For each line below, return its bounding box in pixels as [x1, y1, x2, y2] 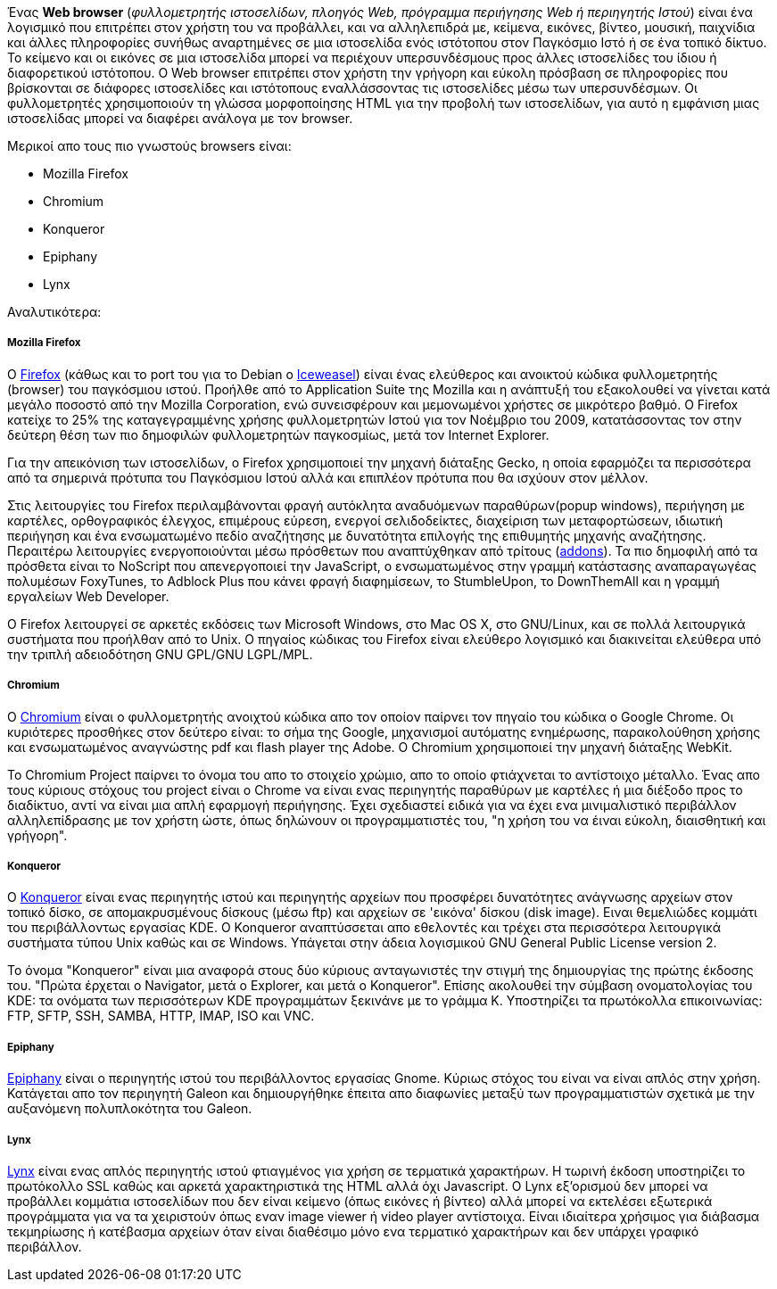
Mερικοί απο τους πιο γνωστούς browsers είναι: [7, 138, 292, 153]
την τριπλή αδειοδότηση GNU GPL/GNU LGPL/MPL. [7, 646, 313, 662]
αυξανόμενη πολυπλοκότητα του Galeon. [7, 1101, 252, 1117]
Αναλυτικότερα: [7, 304, 102, 319]
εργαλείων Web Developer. [7, 588, 169, 604]
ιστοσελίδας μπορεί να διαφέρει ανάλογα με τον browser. [7, 111, 353, 126]
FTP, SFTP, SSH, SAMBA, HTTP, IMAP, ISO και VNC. [7, 1008, 315, 1024]
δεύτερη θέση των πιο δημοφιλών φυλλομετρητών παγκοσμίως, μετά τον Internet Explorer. [7, 426, 550, 442]
